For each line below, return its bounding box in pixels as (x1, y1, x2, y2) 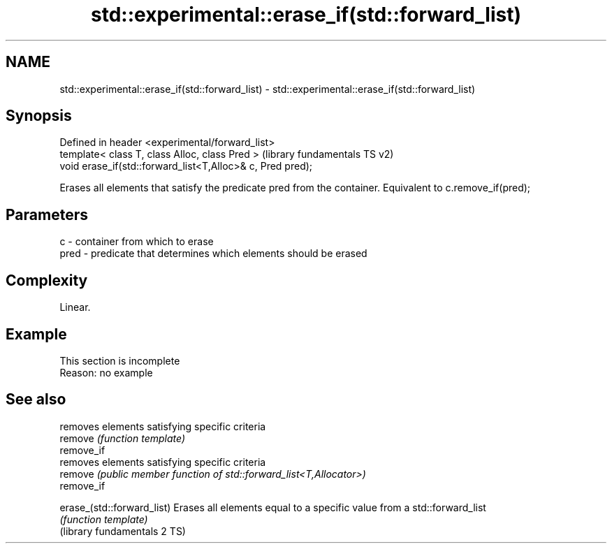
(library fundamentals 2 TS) (59, 525, 186, 537)
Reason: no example (59, 366, 153, 379)
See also (6, 390, 66, 409)
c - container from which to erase (59, 235, 214, 248)
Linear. (59, 301, 91, 314)
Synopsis (6, 107, 72, 125)
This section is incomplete (59, 354, 180, 367)
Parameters (6, 205, 88, 224)
